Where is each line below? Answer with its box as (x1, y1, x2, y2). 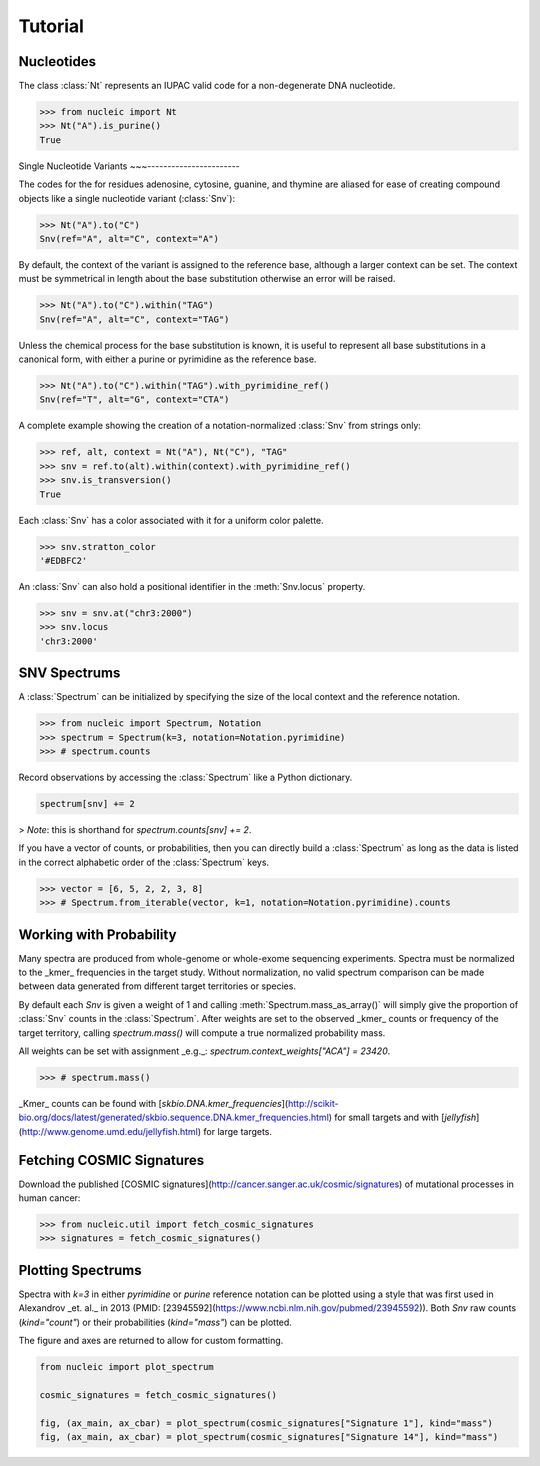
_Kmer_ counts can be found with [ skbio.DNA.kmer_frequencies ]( (18, 1097, 289, 1109)
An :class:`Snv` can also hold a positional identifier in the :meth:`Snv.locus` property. (18, 580, 366, 592)
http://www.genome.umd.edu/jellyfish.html (21, 1125, 199, 1137)
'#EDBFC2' (39, 555, 88, 566)
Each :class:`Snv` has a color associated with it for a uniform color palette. (18, 514, 324, 526)
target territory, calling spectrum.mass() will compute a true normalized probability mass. (18, 1026, 386, 1039)
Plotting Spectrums (18, 1261, 142, 1279)
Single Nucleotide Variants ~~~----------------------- (18, 160, 240, 172)
